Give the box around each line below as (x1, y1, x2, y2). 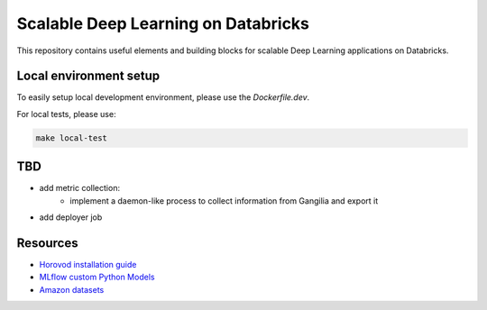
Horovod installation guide (39, 260, 137, 270)
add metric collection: (39, 183, 121, 194)
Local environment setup (16, 68, 161, 84)
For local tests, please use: (16, 108, 116, 119)
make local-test (35, 132, 108, 143)
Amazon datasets (39, 284, 105, 295)
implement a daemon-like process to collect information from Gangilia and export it (69, 195, 379, 206)
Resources (16, 235, 78, 251)
